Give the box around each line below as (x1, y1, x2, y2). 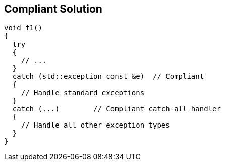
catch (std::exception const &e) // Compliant (12, 72, 204, 81)
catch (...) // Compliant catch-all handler (12, 105, 221, 113)
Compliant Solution (4, 3, 102, 15)
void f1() (4, 24, 42, 32)
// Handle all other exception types (21, 121, 170, 130)
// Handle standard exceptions (21, 89, 145, 97)
